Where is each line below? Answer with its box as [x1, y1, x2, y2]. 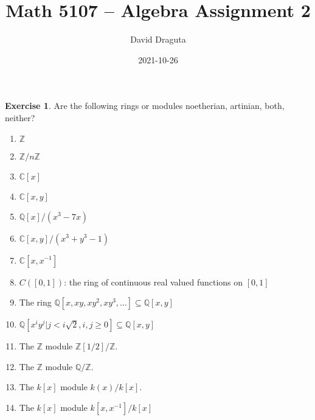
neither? [5, 111, 35, 124]
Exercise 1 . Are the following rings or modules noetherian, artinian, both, [5, 99, 285, 112]
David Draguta [130, 33, 186, 46]
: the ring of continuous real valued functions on [64, 275, 243, 288]
